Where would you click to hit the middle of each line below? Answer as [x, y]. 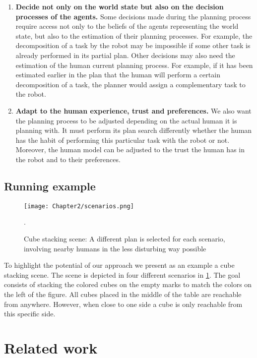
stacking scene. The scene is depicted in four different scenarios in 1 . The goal [122, 274]
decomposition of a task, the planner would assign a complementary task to [130, 84]
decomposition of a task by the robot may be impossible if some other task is [133, 45]
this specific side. [30, 314]
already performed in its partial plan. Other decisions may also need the [125, 55]
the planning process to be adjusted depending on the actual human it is [126, 120]
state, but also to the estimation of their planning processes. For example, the [134, 35]
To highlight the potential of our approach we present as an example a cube [119, 265]
